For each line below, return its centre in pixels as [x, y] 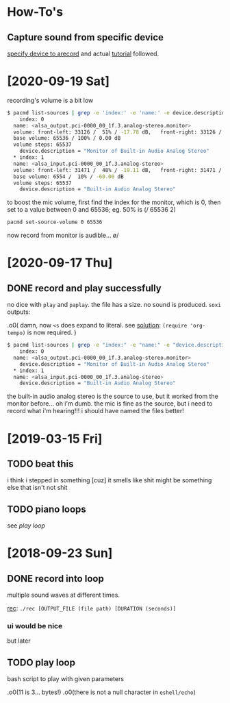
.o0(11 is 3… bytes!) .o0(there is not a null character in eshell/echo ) [102, 692]
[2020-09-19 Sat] [59, 81]
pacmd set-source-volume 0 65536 [55, 222]
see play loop [26, 526]
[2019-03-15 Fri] [55, 439]
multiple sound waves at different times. [63, 595]
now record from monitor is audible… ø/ [63, 235]
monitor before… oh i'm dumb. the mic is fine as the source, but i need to [110, 404]
